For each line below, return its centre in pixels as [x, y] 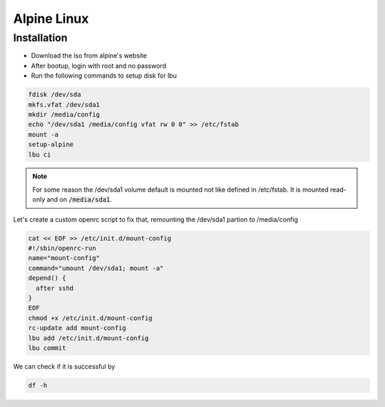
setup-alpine [51, 145]
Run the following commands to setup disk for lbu [104, 76]
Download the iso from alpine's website [89, 56]
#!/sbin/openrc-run [62, 248]
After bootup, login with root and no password [99, 66]
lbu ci [40, 154]
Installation [40, 38]
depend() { [47, 278]
